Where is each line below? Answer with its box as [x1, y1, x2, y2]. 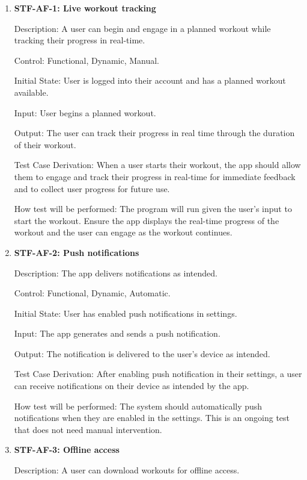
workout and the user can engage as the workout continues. [14, 226, 233, 238]
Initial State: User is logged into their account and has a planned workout [14, 74, 286, 87]
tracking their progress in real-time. [14, 34, 145, 46]
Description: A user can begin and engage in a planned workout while [14, 22, 271, 34]
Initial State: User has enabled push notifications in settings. [14, 307, 237, 319]
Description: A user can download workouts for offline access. [14, 464, 240, 476]
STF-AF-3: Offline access [14, 443, 120, 456]
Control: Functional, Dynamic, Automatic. [14, 287, 171, 299]
